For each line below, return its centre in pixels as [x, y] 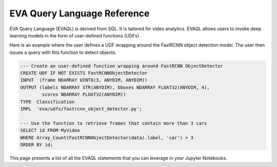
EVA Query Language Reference [80, 13]
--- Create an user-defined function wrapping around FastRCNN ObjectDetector [122, 66]
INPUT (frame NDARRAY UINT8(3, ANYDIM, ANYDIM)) [84, 80]
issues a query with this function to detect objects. [63, 52]
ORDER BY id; [37, 145]
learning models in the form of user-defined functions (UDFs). [75, 35]
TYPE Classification [47, 102]
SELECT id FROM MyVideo [50, 130]
